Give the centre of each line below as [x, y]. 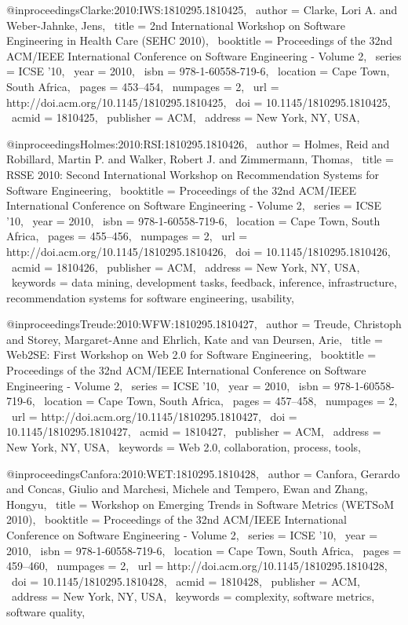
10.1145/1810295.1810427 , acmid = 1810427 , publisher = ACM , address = [194, 431]
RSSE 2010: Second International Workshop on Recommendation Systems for [193, 174]
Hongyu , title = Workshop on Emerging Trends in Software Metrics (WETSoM [200, 504]
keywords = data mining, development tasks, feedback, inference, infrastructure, [204, 282]
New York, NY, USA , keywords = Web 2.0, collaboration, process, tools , [184, 447]
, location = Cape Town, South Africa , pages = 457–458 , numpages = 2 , [215, 401]
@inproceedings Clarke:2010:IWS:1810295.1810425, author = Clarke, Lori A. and [202, 9]
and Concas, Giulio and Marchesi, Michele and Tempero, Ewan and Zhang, [187, 489]
